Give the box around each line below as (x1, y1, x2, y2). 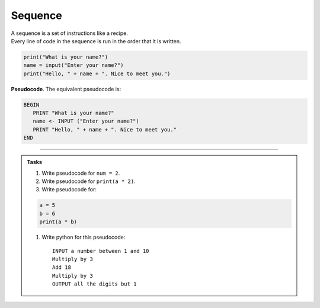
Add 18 (52, 264, 71, 271)
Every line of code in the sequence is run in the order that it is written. (11, 37, 181, 44)
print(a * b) (39, 219, 77, 225)
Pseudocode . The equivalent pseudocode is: (11, 85, 121, 92)
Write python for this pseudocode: (41, 234, 126, 241)
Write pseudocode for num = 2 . (41, 169, 120, 177)
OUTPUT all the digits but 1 (52, 281, 137, 287)
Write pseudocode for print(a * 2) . (41, 178, 136, 185)
